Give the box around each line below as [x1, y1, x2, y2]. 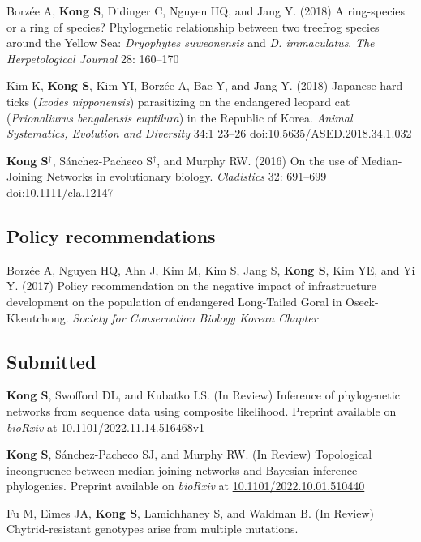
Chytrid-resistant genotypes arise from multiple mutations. [6, 520, 299, 537]
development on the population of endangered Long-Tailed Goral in [6, 292, 342, 309]
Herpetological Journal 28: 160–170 [6, 49, 179, 66]
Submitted [6, 348, 97, 373]
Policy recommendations [6, 223, 216, 248]
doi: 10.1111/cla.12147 [6, 183, 114, 200]
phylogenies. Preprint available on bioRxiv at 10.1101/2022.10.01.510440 [6, 477, 365, 494]
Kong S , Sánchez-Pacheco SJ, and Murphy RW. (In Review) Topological [6, 446, 372, 463]
